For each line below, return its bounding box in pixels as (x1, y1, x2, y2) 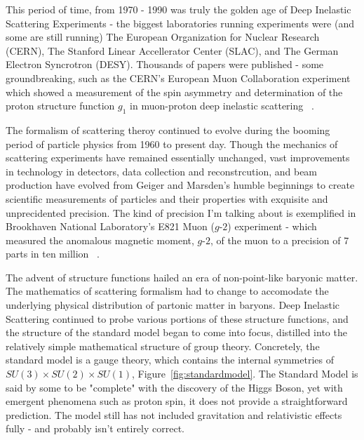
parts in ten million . (6, 246, 100, 261)
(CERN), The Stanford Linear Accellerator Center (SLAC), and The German (6, 43, 339, 58)
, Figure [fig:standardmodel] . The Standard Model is (132, 366, 358, 381)
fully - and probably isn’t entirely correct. (6, 421, 184, 436)
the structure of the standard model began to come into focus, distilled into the (6, 325, 347, 340)
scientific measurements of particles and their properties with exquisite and (6, 191, 328, 206)
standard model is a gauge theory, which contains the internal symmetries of (6, 352, 334, 367)
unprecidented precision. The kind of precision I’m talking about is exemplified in (6, 205, 356, 220)
